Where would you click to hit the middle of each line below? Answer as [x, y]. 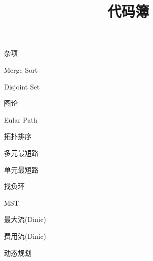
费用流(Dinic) [25, 236]
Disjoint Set [22, 86]
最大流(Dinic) [25, 219]
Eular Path [21, 119]
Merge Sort [21, 69]
